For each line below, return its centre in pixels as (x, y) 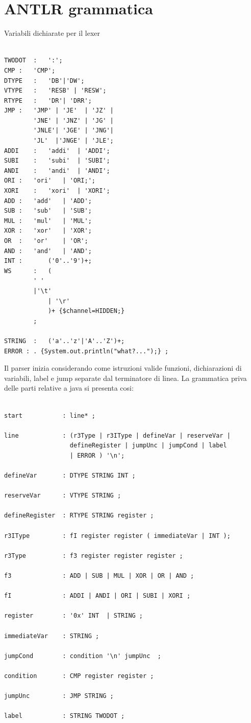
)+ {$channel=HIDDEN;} (86, 311)
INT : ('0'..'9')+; (48, 261)
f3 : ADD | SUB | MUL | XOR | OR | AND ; (99, 576)
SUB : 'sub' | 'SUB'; (48, 211)
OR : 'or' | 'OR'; (46, 241)
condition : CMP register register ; (79, 676)
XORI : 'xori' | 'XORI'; (57, 191)
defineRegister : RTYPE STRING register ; (79, 516)
